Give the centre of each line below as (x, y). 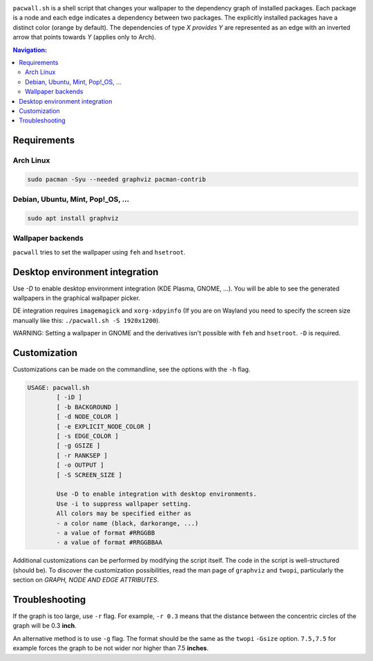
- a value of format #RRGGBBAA (109, 542)
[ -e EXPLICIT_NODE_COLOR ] (104, 426)
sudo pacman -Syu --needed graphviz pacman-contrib (117, 179)
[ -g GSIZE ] (78, 446)
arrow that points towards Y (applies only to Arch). (85, 37)
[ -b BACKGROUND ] (87, 407)
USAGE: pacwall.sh (58, 388)
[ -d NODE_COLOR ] (87, 417)
